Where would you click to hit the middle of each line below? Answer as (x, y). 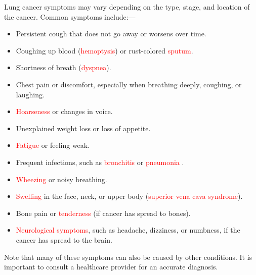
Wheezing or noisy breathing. (61, 179)
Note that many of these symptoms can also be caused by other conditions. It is (128, 257)
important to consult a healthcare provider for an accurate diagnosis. (111, 267)
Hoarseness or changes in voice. (64, 111)
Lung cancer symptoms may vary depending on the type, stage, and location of (127, 7)
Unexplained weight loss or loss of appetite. (83, 128)
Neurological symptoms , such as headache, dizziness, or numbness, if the (128, 230)
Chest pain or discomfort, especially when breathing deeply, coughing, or (129, 84)
